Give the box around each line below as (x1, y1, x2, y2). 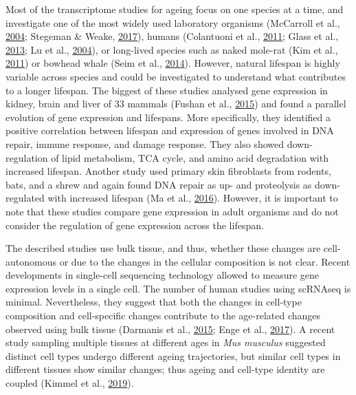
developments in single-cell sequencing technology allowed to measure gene (5, 268, 320, 282)
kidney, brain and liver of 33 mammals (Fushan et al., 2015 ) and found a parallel (5, 96, 346, 111)
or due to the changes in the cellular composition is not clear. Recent (59, 254, 351, 268)
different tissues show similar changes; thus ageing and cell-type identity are (5, 362, 325, 376)
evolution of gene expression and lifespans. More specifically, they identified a (5, 109, 331, 124)
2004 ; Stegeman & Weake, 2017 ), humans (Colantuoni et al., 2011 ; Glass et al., (5, 29, 339, 43)
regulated (5, 191, 45, 205)
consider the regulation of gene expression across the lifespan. (5, 217, 264, 232)
